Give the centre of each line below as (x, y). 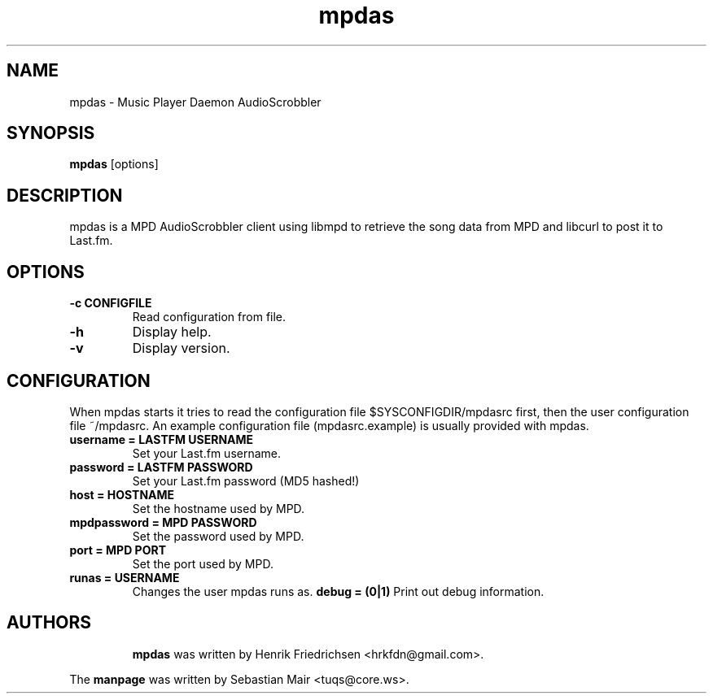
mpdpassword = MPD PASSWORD (163, 522)
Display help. (172, 332)
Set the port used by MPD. (203, 563)
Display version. (181, 348)
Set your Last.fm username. (207, 453)
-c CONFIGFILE (111, 303)
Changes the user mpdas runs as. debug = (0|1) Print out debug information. (338, 591)
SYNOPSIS (51, 133)
